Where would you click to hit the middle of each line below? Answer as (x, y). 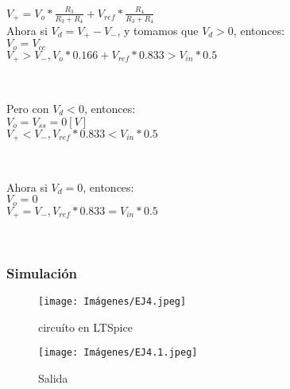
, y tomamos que (158, 30)
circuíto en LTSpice (85, 327)
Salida (53, 377)
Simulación (42, 272)
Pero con (28, 108)
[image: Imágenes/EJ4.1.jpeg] (118, 353)
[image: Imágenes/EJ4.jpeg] (112, 301)
